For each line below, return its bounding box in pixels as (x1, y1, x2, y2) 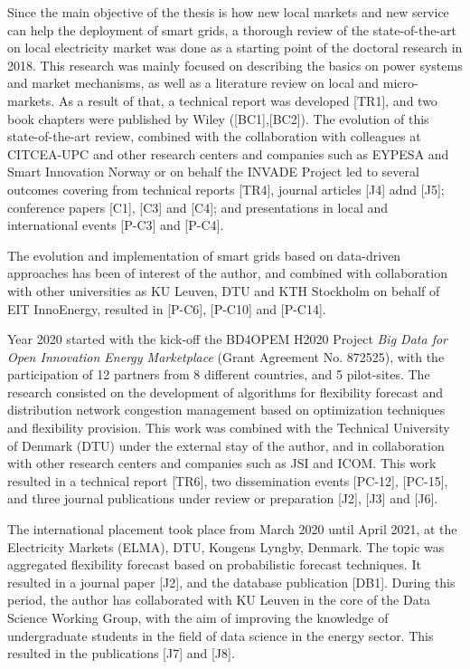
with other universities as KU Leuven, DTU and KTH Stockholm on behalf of (7, 281, 440, 300)
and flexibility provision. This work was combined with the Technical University (7, 418, 450, 437)
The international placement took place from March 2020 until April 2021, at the (7, 520, 457, 539)
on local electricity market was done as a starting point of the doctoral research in (7, 38, 463, 57)
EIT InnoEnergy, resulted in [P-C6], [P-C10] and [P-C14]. (7, 299, 326, 318)
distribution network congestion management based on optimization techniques (7, 400, 446, 419)
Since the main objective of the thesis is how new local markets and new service (7, 3, 449, 21)
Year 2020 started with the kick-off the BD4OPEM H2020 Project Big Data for (7, 330, 447, 349)
